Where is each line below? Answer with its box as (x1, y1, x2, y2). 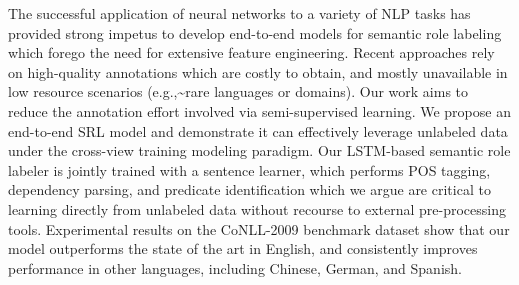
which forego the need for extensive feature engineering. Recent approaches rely (8, 42, 495, 63)
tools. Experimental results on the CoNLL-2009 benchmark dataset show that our (8, 218, 510, 239)
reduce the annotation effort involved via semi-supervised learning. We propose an (8, 100, 511, 121)
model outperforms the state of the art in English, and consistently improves (8, 238, 478, 259)
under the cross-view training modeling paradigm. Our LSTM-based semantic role (8, 140, 511, 161)
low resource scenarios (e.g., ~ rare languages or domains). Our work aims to (8, 81, 469, 102)
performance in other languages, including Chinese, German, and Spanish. (8, 257, 462, 278)
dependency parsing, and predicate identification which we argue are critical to (8, 179, 491, 200)
